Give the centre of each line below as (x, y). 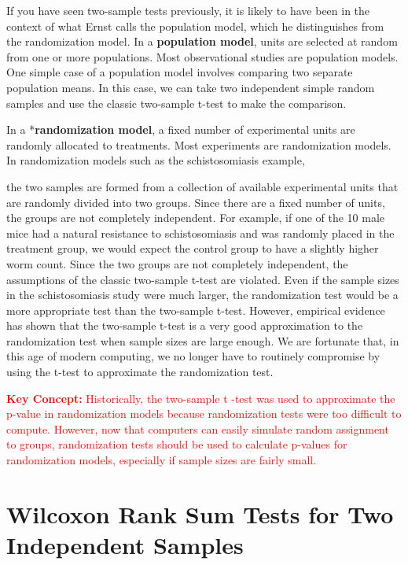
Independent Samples (125, 545)
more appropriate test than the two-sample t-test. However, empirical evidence (196, 310)
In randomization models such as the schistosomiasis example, (156, 160)
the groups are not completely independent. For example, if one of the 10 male (196, 218)
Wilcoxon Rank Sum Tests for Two (200, 513)
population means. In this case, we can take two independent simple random (191, 87)
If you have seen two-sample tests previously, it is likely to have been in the (188, 10)
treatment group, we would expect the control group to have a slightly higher (193, 248)
